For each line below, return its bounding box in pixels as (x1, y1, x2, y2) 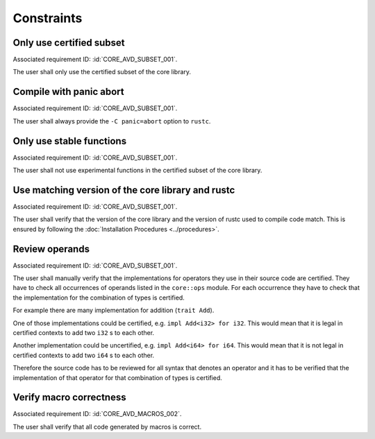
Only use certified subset (12, 37, 125, 49)
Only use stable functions (12, 135, 127, 147)
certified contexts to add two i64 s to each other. (12, 351, 155, 359)
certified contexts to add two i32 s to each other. (12, 328, 155, 336)
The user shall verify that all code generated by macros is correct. (12, 422, 201, 431)
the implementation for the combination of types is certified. (12, 293, 185, 302)
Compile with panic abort (12, 86, 124, 98)
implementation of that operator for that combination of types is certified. (12, 373, 222, 381)
